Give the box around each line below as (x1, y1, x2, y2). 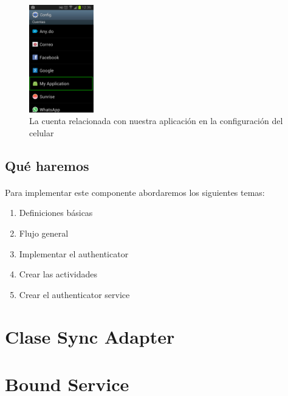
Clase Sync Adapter (5, 324, 175, 349)
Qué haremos (5, 156, 89, 175)
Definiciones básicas (19, 206, 93, 219)
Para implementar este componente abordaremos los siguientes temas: (5, 186, 265, 198)
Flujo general (19, 227, 69, 239)
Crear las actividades (19, 268, 97, 280)
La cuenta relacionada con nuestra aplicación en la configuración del (29, 114, 283, 127)
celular (29, 126, 54, 139)
